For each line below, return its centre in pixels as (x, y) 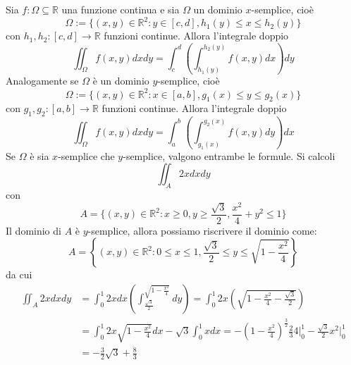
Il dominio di (33, 230)
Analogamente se (42, 81)
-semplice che (86, 155)
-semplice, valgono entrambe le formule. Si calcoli (229, 155)
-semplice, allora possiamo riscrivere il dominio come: (202, 230)
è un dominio (121, 81)
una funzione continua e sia (121, 9)
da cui (19, 274)
